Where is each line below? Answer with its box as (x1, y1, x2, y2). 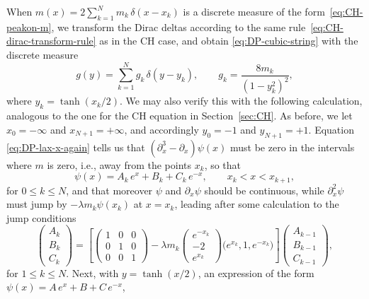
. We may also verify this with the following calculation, (120, 93, 363, 108)
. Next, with (66, 265, 119, 280)
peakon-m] (6, 19, 52, 34)
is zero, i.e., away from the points (47, 157, 192, 172)
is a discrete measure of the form (183, 4, 325, 18)
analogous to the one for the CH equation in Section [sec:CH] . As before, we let (6, 108, 353, 123)
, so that (204, 157, 242, 172)
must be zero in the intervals (229, 139, 355, 154)
